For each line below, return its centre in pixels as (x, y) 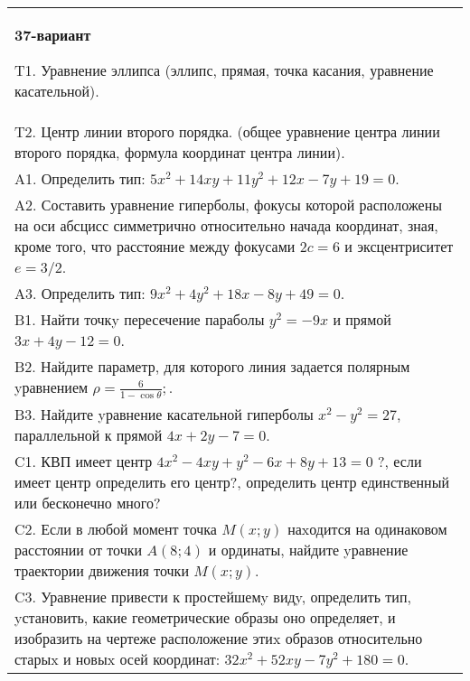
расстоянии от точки (79, 549)
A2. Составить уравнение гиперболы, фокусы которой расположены (228, 205)
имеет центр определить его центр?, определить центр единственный (232, 481)
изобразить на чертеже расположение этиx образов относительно (219, 638)
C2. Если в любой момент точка (116, 528)
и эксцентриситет (399, 246)
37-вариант (53, 35)
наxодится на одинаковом (367, 528)
